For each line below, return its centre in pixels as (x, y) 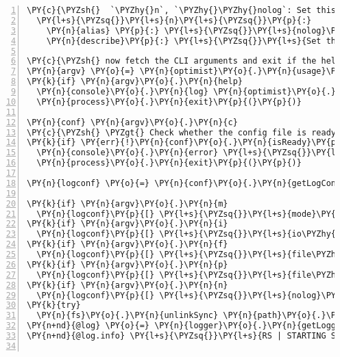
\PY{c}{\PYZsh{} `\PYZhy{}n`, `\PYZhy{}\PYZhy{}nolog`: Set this (182, 10)
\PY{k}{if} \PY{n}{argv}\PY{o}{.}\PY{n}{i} (127, 224)
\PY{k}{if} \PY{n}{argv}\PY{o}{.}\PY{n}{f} (127, 244)
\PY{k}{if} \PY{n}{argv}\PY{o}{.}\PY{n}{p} (127, 264)
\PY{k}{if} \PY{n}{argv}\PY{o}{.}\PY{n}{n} (127, 285)
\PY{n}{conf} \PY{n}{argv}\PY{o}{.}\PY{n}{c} (132, 122)
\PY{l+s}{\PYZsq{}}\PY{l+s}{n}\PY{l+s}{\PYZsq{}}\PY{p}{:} (174, 20)
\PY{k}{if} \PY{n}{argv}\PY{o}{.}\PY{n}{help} (135, 82)
